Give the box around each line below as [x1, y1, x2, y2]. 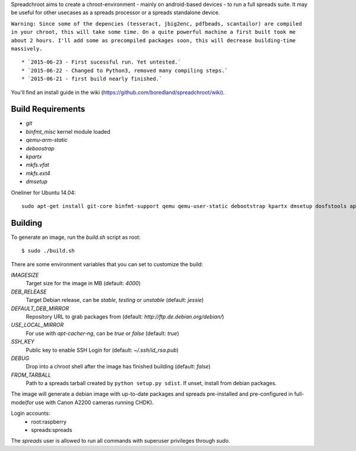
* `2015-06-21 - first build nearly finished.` [21, 75, 163, 83]
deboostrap [26, 144, 55, 152]
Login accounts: [11, 410, 50, 417]
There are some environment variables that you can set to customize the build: [11, 260, 204, 267]
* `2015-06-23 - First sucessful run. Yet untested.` [21, 59, 181, 65]
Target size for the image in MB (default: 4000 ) [26, 280, 141, 287]
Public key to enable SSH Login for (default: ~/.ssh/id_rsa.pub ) [26, 346, 179, 354]
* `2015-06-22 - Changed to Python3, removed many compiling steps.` [21, 67, 228, 74]
